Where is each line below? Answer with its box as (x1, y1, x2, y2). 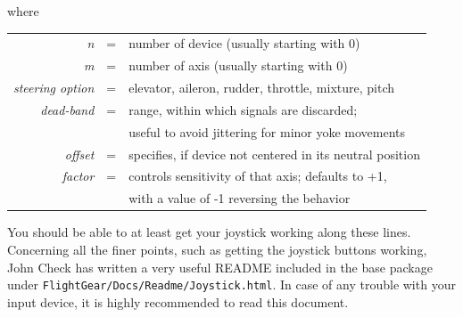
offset (64, 144, 95, 163)
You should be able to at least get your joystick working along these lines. (7, 223, 411, 241)
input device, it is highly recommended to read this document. (7, 292, 349, 311)
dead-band (40, 100, 95, 118)
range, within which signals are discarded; (128, 100, 358, 118)
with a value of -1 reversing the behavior (128, 189, 351, 207)
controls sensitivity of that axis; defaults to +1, (128, 167, 387, 185)
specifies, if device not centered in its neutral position (128, 144, 420, 163)
